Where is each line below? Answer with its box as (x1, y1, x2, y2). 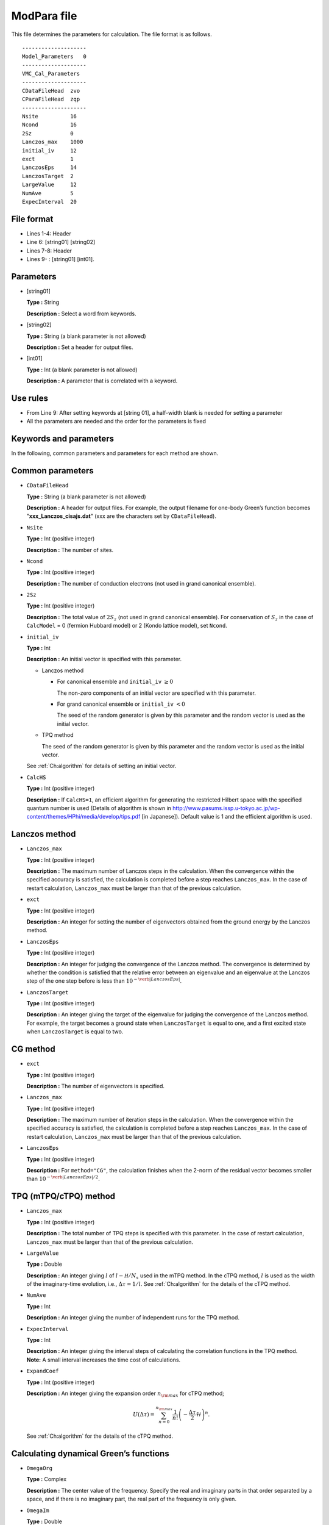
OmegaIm (26, 1507, 50, 1514)
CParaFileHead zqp (22, 96, 80, 103)
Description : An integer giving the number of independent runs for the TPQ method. (26, 1314, 240, 1321)
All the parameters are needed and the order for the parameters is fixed (26, 418, 207, 425)
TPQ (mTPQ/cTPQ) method (11, 1191, 116, 1202)
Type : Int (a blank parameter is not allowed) (26, 366, 138, 373)
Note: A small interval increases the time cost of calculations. (26, 1356, 181, 1363)
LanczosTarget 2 (22, 173, 74, 179)
